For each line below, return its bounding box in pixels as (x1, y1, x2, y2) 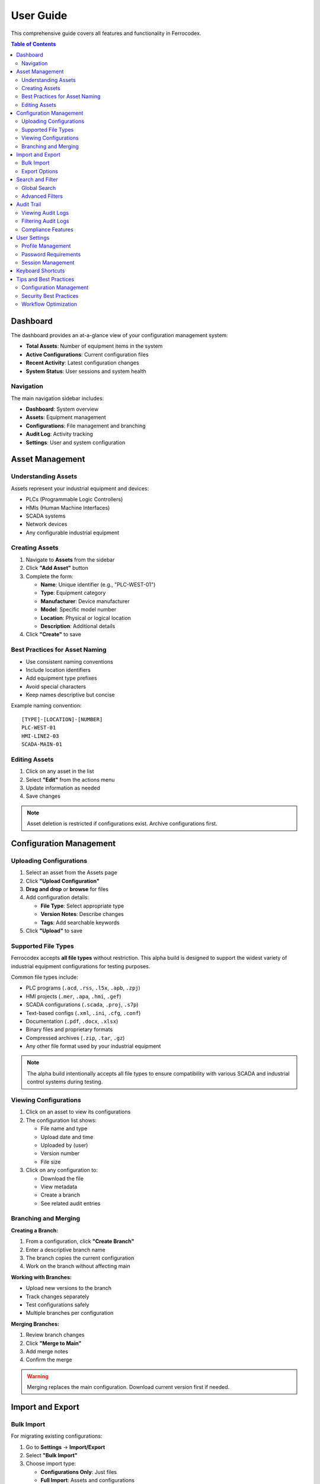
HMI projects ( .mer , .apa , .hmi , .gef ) (25, 992, 121, 1000)
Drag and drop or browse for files (25, 886, 109, 893)
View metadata (40, 1183, 78, 1190)
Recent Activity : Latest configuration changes (25, 359, 139, 366)
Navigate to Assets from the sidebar (25, 556, 115, 563)
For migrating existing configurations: (11, 1432, 103, 1439)
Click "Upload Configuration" (25, 877, 100, 884)
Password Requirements (21, 250, 81, 258)
